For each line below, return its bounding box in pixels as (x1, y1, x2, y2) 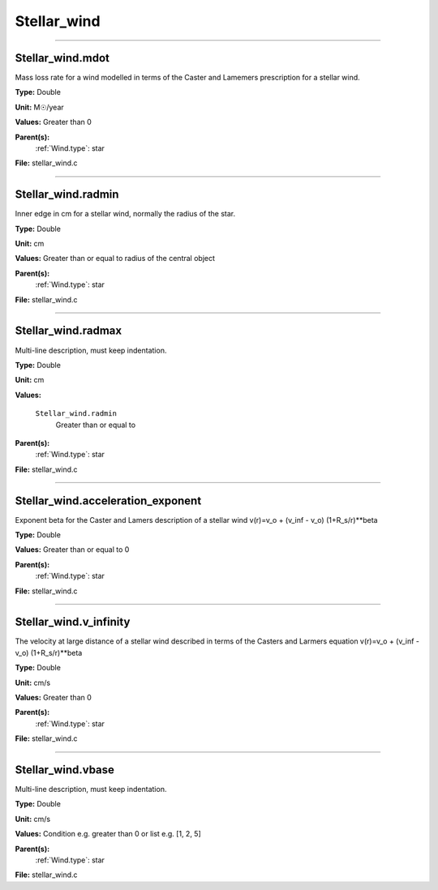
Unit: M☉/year (15, 102, 64, 112)
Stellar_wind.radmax (15, 324, 122, 338)
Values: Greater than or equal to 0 (15, 545, 130, 554)
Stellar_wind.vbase (15, 763, 115, 777)
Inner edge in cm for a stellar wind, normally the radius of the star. (15, 209, 235, 219)
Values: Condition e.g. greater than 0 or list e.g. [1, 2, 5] (15, 829, 202, 839)
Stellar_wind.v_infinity (15, 615, 131, 629)
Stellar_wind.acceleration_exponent (15, 494, 202, 507)
